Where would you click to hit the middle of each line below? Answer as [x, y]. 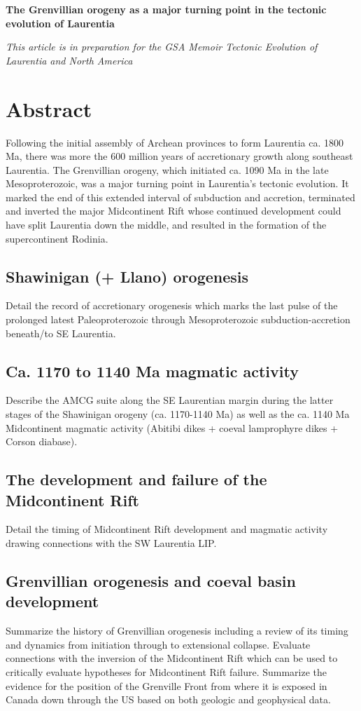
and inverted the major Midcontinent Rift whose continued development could [174, 211]
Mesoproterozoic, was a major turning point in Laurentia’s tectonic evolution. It [177, 183]
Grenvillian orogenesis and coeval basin [151, 580]
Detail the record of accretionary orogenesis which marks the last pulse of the [172, 305]
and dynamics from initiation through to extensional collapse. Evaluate [158, 644]
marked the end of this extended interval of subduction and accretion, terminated [180, 197]
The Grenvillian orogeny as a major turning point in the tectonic [166, 9]
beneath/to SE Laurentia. [61, 333]
